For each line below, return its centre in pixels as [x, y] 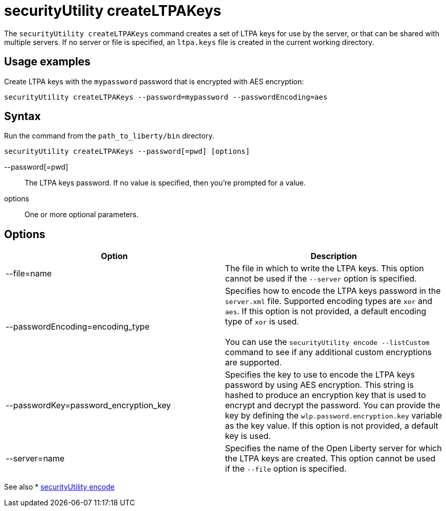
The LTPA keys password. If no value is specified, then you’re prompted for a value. [165, 183]
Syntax [23, 117]
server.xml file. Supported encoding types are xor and [329, 301]
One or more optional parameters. [82, 215]
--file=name [29, 274]
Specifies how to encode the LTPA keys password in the [333, 291]
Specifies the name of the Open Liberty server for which [333, 448]
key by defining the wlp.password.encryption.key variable [334, 416]
